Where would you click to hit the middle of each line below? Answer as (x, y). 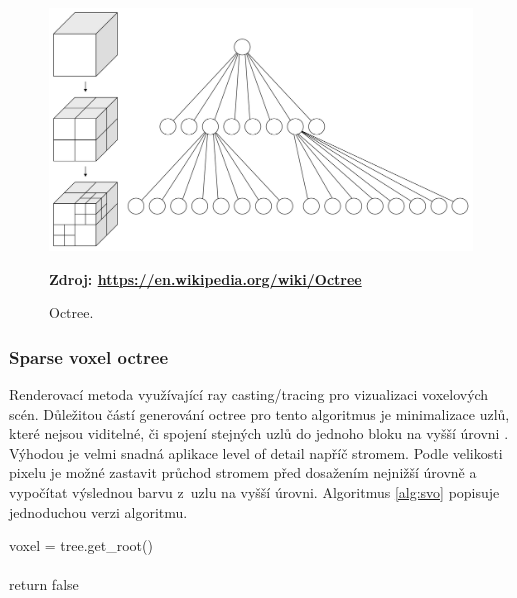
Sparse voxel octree (89, 356)
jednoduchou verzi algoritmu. (98, 511)
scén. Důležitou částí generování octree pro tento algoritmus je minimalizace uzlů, (259, 413)
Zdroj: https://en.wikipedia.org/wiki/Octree (205, 278)
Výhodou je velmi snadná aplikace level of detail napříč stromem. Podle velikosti (256, 452)
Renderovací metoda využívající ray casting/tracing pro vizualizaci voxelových (249, 394)
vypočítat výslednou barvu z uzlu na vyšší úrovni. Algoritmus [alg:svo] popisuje (254, 492)
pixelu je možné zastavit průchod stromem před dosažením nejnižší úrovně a (243, 472)
